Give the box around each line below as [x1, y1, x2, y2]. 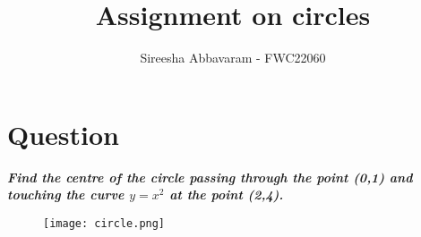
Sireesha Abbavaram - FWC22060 [140, 48, 326, 67]
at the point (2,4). [169, 185, 284, 204]
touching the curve [7, 185, 125, 204]
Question [7, 115, 119, 152]
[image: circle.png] [43, 217, 166, 231]
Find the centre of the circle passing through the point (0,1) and [7, 167, 413, 186]
